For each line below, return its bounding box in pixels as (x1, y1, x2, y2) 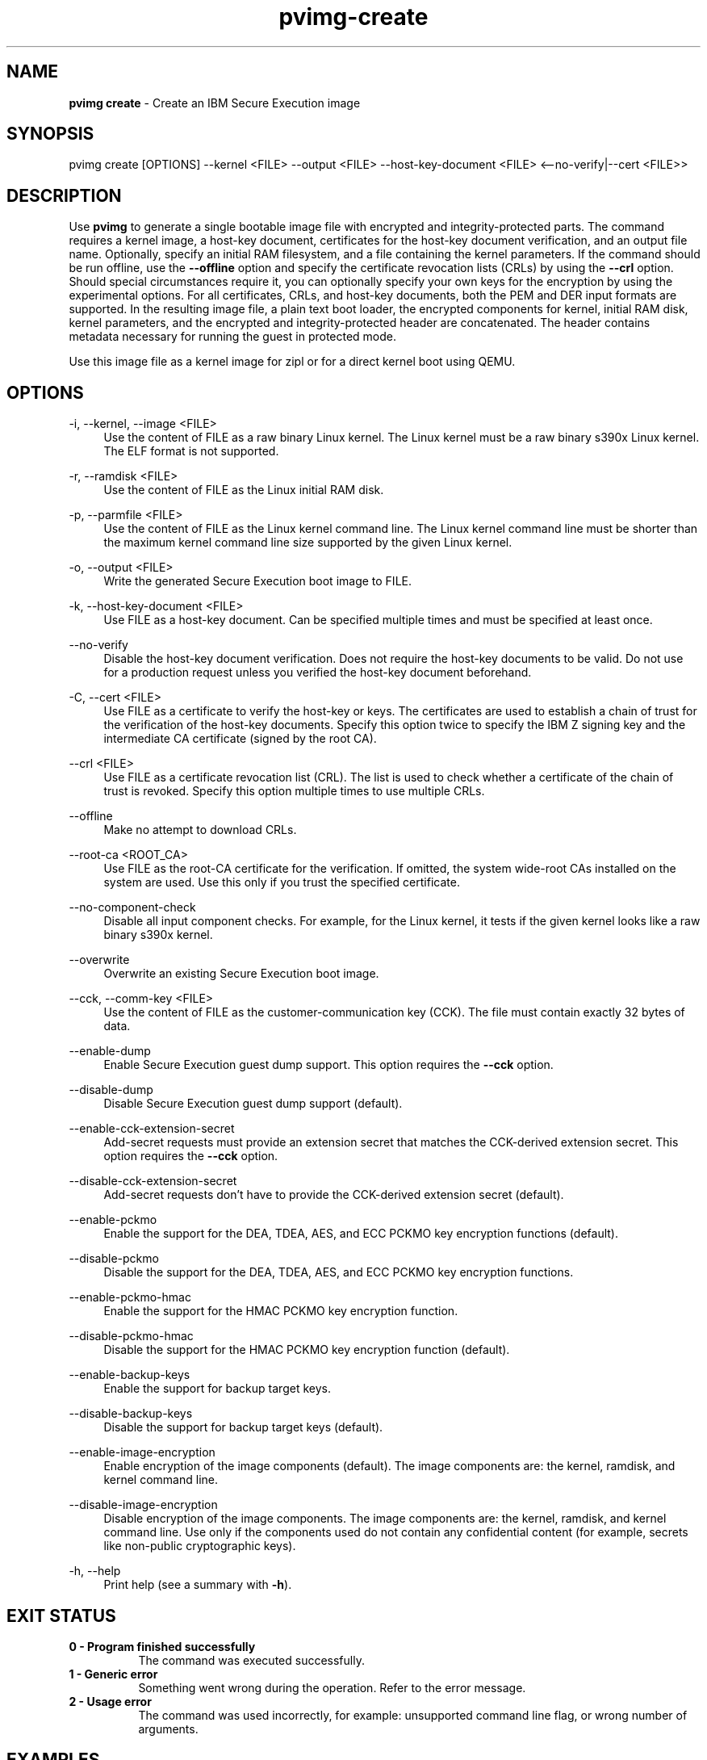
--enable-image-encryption (69, 1445, 215, 1460)
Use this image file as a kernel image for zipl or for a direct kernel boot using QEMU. (69, 354, 516, 369)
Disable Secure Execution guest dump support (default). (103, 1096, 403, 1111)
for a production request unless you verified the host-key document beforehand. (103, 665, 532, 680)
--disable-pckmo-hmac (69, 1329, 194, 1343)
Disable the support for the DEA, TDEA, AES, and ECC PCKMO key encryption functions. (103, 1265, 574, 1280)
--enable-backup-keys (69, 1368, 190, 1382)
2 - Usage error (69, 1694, 152, 1708)
